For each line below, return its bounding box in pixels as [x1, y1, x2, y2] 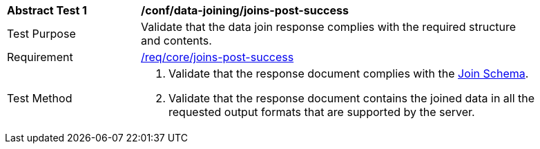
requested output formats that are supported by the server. [168, 105, 475, 119]
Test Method [7, 91, 73, 105]
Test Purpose [7, 27, 76, 41]
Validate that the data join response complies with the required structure [141, 20, 517, 34]
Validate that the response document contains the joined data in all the [168, 91, 535, 105]
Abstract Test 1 [7, 3, 87, 17]
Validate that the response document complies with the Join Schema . [168, 67, 529, 80]
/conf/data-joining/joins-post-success [141, 3, 349, 17]
